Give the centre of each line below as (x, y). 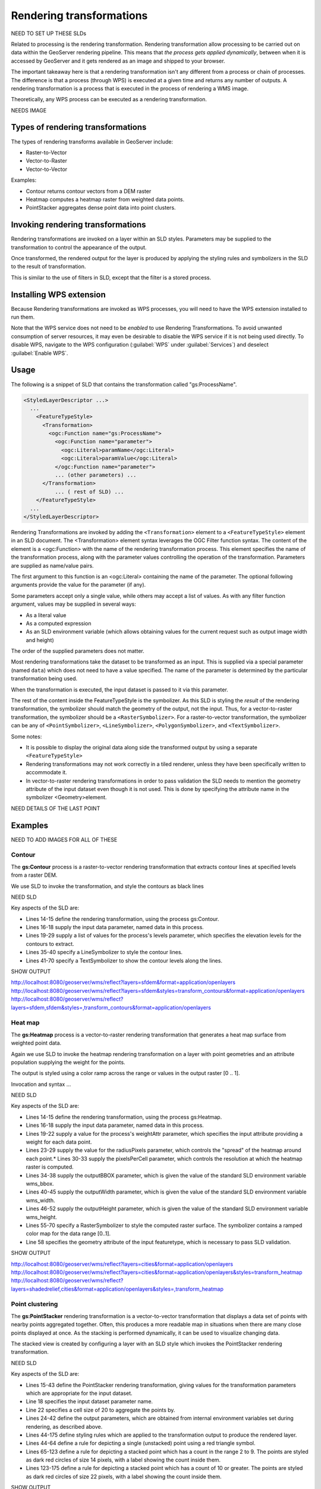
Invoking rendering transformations (78, 225)
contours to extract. (50, 943)
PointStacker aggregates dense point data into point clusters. (101, 208)
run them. (23, 317)
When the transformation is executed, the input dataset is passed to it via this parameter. (119, 689)
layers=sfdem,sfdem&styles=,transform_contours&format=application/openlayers (111, 1007)
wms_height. (42, 1217)
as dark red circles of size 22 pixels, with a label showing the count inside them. (124, 1476)
